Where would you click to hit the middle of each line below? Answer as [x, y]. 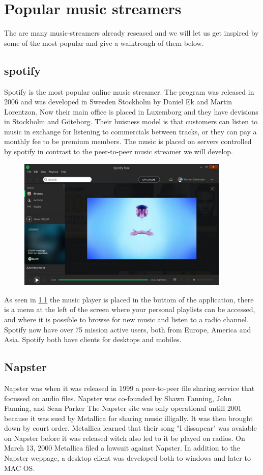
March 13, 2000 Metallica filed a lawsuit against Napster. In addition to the [122, 448]
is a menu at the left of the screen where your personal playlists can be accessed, [130, 309]
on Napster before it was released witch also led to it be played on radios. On [125, 438]
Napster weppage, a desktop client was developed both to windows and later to [127, 458]
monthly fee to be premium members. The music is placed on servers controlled [128, 141]
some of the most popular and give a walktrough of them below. [104, 43]
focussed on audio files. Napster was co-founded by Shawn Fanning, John [118, 398]
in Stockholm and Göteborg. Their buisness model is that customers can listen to [131, 121]
